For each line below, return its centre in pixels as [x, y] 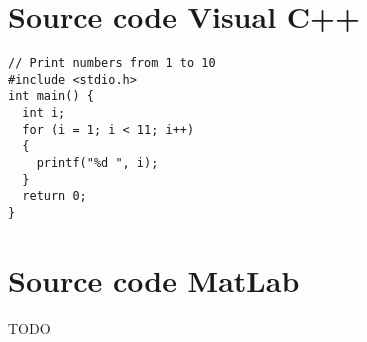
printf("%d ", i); [97, 163]
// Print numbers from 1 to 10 [112, 63]
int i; [44, 113]
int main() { [51, 96]
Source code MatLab [154, 279]
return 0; [54, 196]
